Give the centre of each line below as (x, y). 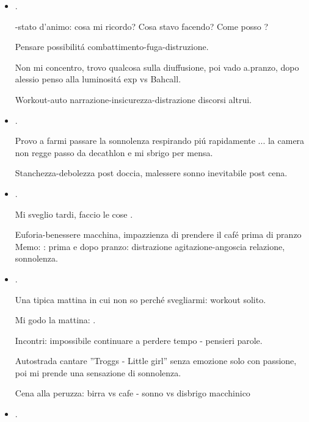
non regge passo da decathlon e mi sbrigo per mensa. (114, 152)
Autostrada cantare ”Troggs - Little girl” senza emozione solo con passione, (156, 361)
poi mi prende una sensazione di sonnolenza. (98, 372)
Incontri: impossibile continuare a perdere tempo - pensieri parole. (139, 340)
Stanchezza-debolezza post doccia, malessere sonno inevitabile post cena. (151, 173)
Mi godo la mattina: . (55, 320)
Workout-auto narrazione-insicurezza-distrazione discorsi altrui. (133, 99)
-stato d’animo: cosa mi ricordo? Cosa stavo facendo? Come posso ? (142, 26)
